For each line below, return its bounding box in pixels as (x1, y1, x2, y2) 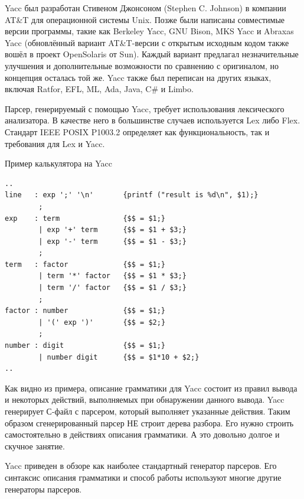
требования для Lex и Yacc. (5, 137, 105, 149)
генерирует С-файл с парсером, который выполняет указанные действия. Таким (5, 405, 290, 417)
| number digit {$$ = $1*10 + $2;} (38, 353, 200, 361)
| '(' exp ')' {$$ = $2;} (38, 318, 166, 327)
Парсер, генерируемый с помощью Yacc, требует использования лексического (5, 102, 285, 115)
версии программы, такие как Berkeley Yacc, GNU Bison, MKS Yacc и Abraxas (5, 25, 294, 37)
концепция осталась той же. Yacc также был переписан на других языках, (5, 71, 272, 83)
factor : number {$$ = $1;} (5, 306, 166, 315)
